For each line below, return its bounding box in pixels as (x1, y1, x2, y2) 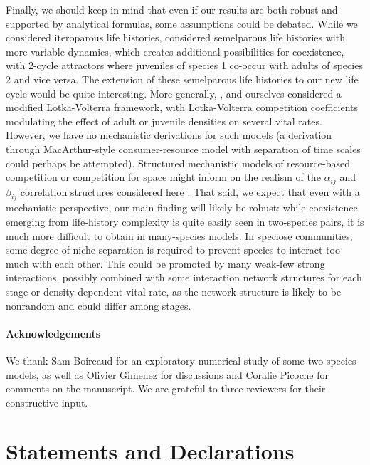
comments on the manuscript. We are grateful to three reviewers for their (6, 381, 326, 396)
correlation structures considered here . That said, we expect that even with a (20, 184, 360, 199)
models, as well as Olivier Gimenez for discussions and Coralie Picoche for (6, 367, 329, 382)
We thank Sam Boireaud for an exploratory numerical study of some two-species (6, 352, 356, 367)
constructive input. (6, 395, 88, 409)
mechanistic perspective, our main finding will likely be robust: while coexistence (6, 200, 358, 215)
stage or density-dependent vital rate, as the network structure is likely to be (6, 283, 342, 298)
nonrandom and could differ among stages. (6, 298, 191, 313)
